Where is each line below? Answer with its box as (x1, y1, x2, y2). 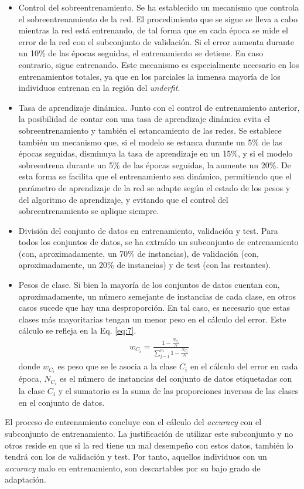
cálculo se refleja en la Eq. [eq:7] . (18, 324, 136, 337)
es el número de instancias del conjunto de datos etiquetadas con (60, 372, 292, 385)
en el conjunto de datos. (18, 396, 105, 408)
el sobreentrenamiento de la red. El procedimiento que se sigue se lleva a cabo (18, 12, 298, 25)
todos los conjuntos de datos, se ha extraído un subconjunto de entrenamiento (18, 236, 299, 248)
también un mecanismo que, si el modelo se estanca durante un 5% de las (18, 135, 282, 148)
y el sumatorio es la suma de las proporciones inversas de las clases (58, 385, 299, 397)
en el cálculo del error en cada (190, 360, 298, 372)
